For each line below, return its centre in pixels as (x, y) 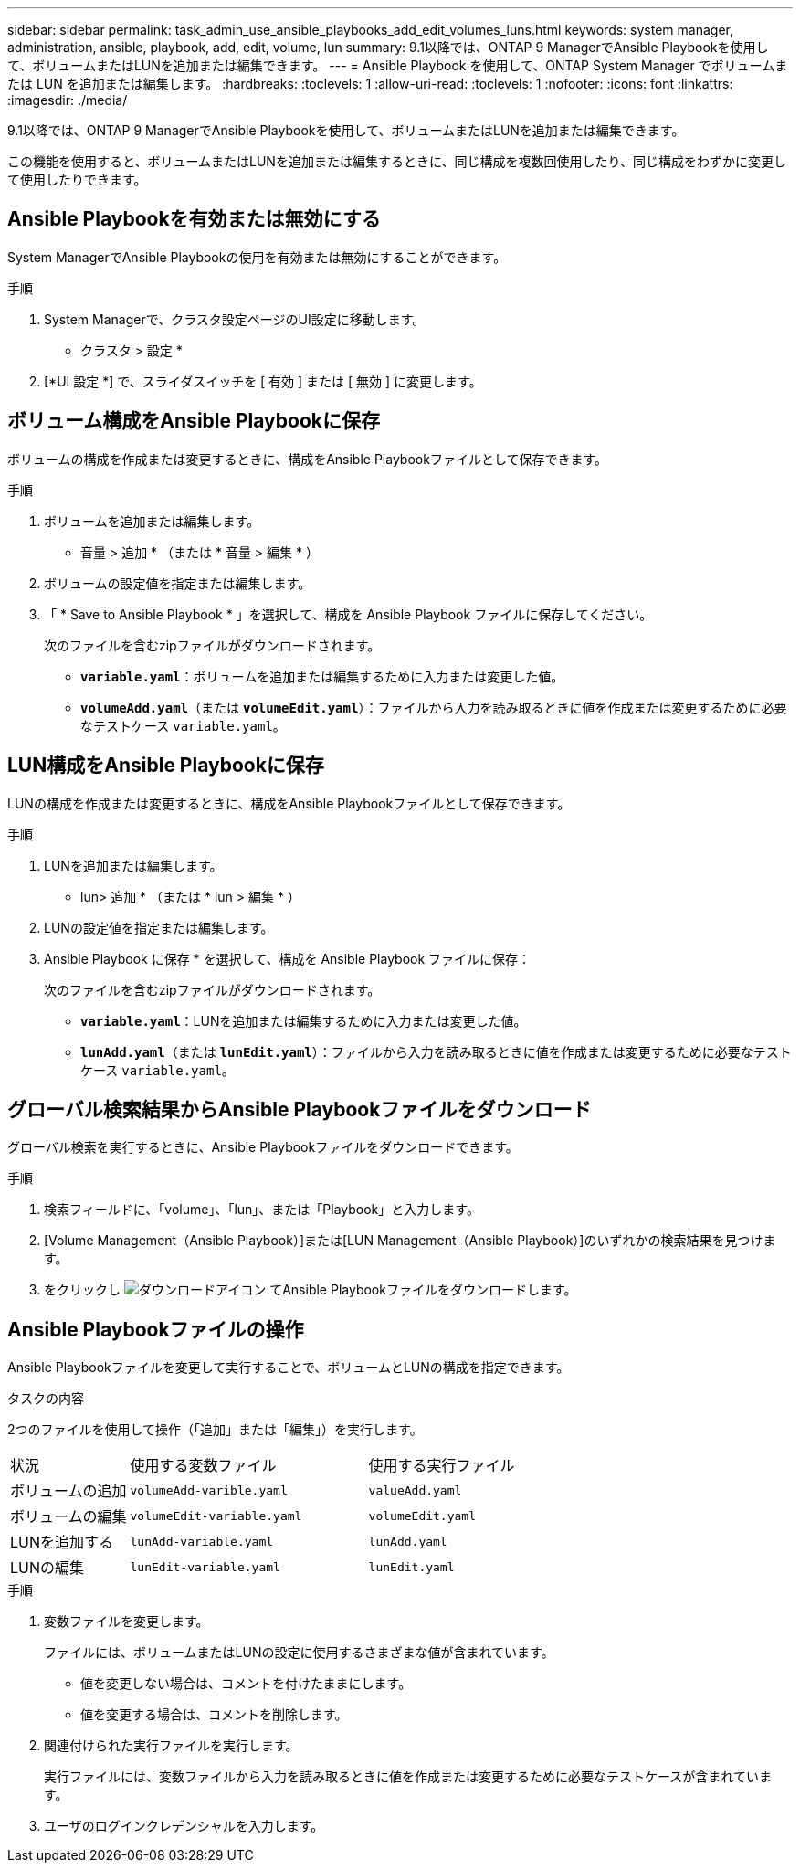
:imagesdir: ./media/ (68, 100)
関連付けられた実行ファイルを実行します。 (171, 1746)
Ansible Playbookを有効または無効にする (194, 219)
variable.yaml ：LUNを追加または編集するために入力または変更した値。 (304, 1020)
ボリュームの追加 (68, 1491)
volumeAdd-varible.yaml (209, 1490)
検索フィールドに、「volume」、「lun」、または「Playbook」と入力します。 (262, 1210)
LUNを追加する (62, 1542)
